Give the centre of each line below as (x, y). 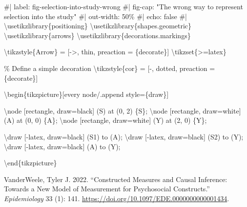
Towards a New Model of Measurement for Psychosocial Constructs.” (107, 189)
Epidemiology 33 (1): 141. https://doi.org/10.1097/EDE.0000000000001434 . (117, 198)
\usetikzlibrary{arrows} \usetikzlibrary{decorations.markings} (97, 35)
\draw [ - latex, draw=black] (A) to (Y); (62, 146)
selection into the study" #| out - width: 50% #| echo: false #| (95, 16)
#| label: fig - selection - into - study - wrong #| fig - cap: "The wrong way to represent (123, 6)
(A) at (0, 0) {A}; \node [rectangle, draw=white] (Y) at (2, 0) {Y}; (105, 120)
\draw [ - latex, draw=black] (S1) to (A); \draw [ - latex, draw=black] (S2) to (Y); (124, 136)
